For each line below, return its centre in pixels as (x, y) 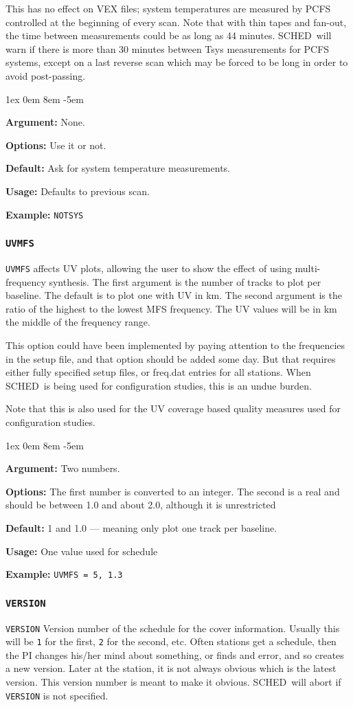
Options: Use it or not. (56, 145)
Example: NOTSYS (45, 214)
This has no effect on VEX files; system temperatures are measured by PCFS (168, 8)
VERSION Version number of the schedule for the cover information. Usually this (173, 628)
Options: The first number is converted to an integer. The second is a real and (173, 491)
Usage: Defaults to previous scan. (78, 191)
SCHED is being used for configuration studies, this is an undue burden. (159, 385)
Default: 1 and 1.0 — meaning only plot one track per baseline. (141, 527)
